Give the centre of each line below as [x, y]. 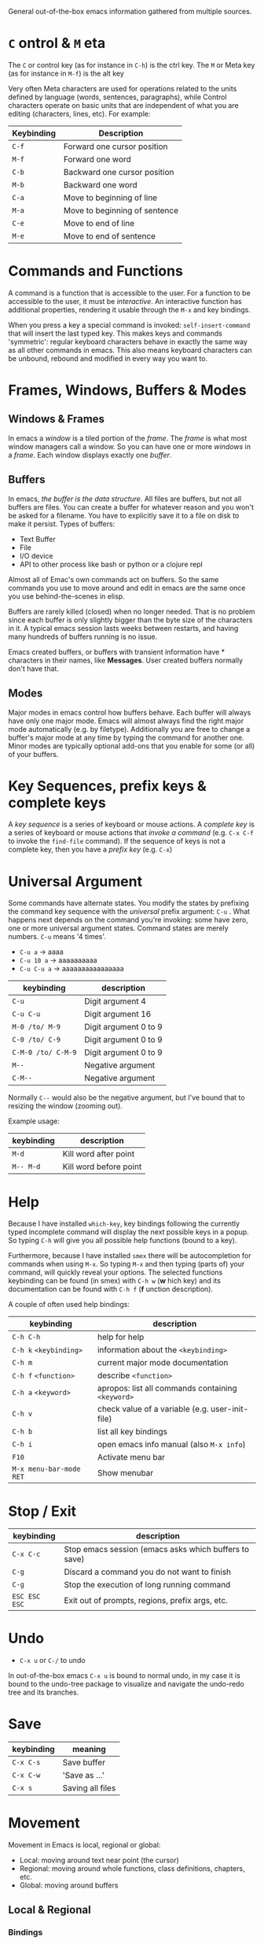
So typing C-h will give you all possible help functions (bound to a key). [123, 1241]
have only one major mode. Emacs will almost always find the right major [126, 721]
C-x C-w [26, 1775]
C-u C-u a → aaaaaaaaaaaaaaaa [71, 969]
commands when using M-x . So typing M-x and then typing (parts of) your [126, 1264]
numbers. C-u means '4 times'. [57, 937]
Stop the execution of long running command [147, 1585]
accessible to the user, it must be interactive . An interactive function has [125, 301]
